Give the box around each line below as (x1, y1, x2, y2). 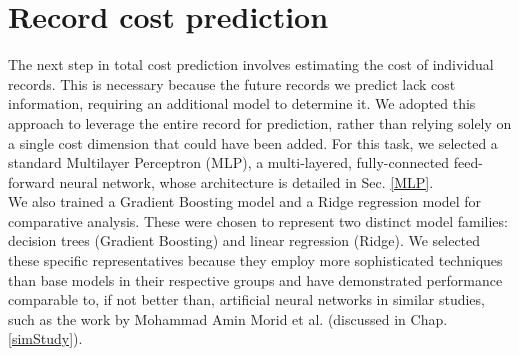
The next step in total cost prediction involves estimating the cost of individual (8, 54, 494, 75)
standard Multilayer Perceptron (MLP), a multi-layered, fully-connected (8, 152, 450, 173)
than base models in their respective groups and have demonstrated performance (8, 269, 503, 290)
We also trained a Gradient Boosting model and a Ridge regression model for (8, 191, 482, 212)
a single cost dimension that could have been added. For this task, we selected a (8, 132, 498, 153)
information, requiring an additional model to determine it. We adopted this (8, 93, 476, 114)
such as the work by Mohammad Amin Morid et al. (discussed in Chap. (8, 308, 448, 329)
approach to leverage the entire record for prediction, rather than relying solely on (8, 112, 512, 133)
